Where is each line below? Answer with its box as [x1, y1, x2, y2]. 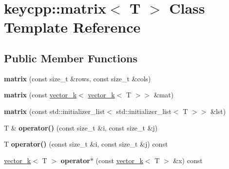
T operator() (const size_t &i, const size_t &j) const [4, 139, 168, 149]
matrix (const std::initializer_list [4, 106, 105, 116]
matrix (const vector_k [4, 90, 77, 100]
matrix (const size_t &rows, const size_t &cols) [4, 73, 151, 83]
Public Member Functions [4, 50, 137, 65]
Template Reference [4, 17, 141, 37]
